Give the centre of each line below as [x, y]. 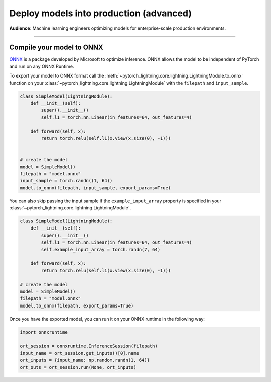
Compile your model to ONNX [56, 48]
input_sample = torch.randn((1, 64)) [66, 181]
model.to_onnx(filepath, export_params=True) [77, 305]
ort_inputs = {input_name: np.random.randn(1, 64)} [85, 360]
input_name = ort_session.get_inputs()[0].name [79, 353]
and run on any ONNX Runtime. [42, 66]
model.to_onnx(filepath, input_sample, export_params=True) [95, 188]
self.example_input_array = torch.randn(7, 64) [101, 249]
